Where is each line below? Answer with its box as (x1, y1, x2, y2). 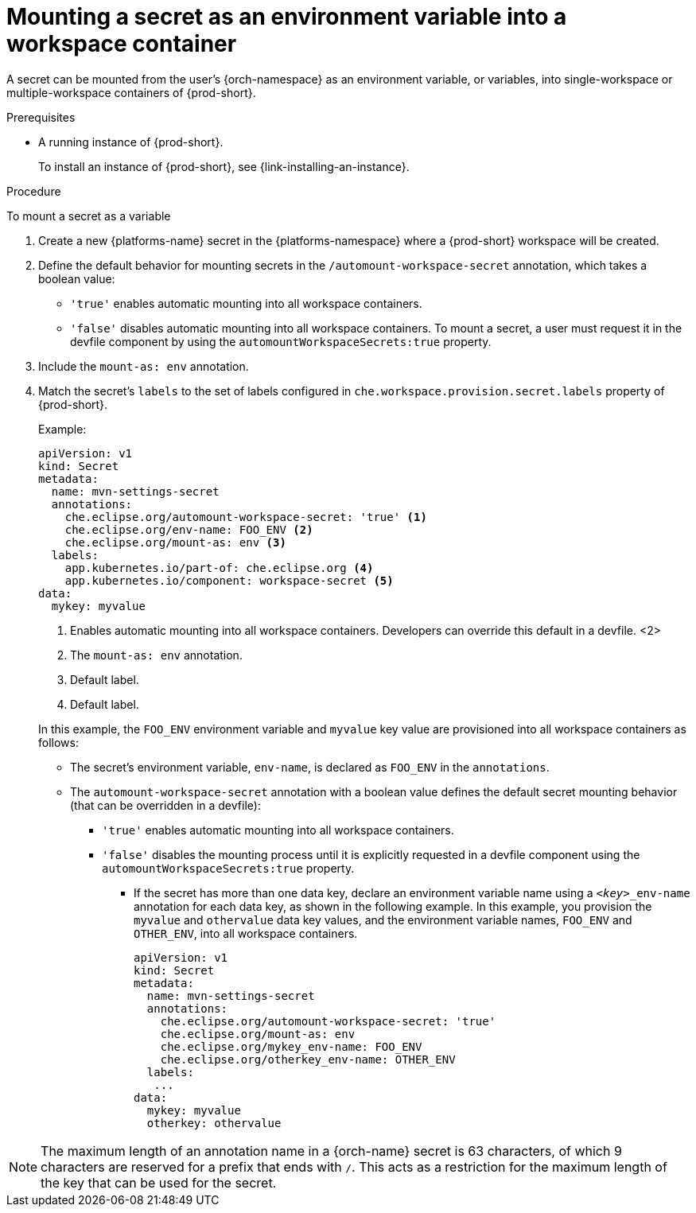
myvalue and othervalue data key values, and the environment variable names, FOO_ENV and (134, 912, 632, 927)
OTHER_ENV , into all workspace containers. (134, 926, 358, 940)
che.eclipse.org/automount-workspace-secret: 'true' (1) (64, 510, 427, 523)
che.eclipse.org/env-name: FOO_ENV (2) (64, 523, 313, 536)
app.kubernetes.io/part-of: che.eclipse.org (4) (64, 561, 374, 574)
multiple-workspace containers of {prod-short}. (6, 85, 256, 99)
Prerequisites (6, 110, 76, 124)
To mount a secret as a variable (6, 208, 171, 223)
